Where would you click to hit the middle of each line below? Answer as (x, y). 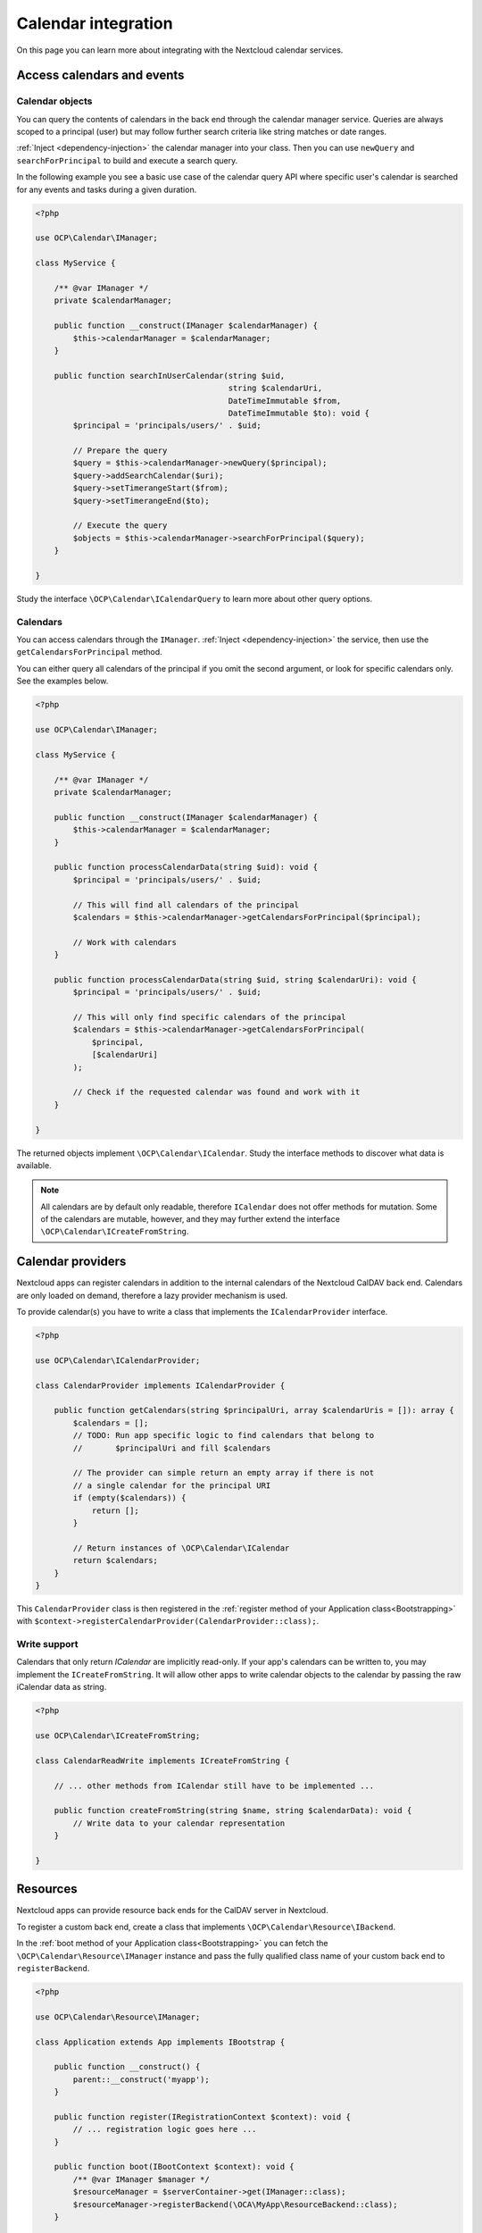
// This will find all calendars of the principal (186, 905)
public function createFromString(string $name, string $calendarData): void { (233, 1811)
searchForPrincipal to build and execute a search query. (127, 160)
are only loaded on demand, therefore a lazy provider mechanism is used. (152, 1295)
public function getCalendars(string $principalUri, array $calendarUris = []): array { (254, 1410)
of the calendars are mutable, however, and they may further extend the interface (191, 1219)
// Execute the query (120, 526)
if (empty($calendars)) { (129, 1498)
